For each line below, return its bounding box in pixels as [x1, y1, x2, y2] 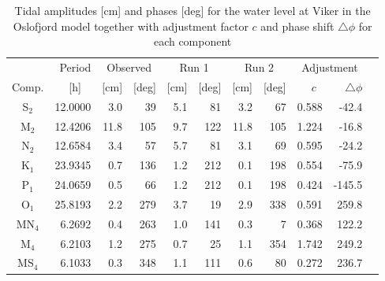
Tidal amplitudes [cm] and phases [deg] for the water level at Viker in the [14, 2, 371, 18]
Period [59, 59, 92, 76]
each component [153, 33, 232, 50]
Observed [107, 59, 152, 76]
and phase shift [260, 17, 335, 34]
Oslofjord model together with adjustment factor [13, 17, 249, 34]
